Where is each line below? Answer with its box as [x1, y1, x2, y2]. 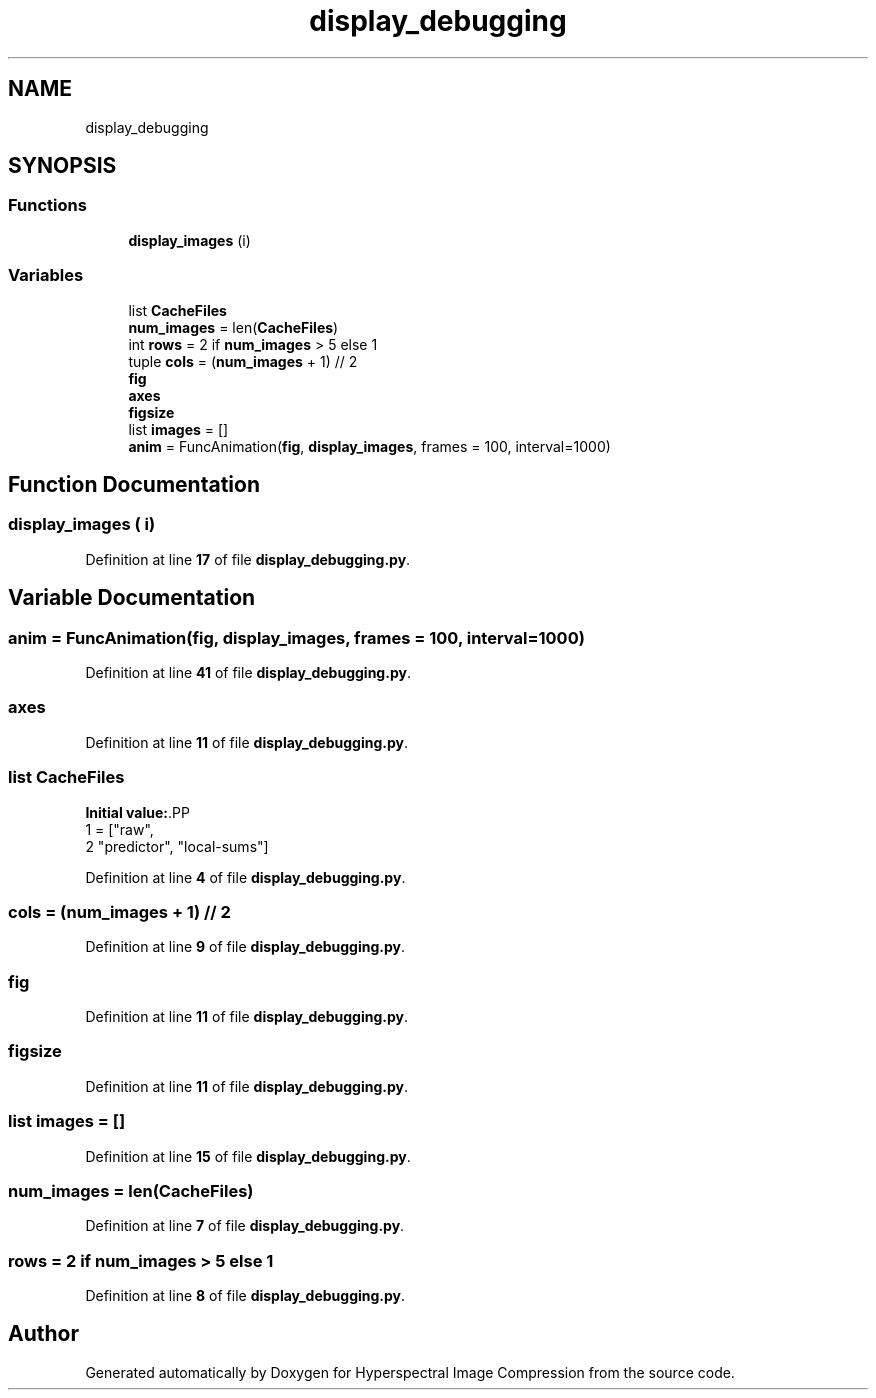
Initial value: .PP [85, 803, 190, 821]
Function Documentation [8, 471, 260, 497]
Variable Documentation [8, 585, 256, 611]
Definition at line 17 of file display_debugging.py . [85, 550, 411, 568]
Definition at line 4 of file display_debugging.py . [85, 868, 406, 886]
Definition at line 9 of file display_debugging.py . [85, 938, 406, 956]
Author [8, 1321, 79, 1347]
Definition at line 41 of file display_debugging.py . [85, 664, 411, 681]
